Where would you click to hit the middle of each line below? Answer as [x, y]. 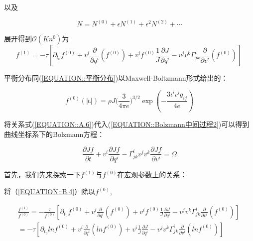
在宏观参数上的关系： [152, 175]
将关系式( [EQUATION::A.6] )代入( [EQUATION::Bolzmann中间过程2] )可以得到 [127, 124]
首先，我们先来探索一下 [42, 175]
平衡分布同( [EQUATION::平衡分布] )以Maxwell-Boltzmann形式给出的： [116, 78]
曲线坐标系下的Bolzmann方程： [54, 134]
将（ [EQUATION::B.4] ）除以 [50, 191]
